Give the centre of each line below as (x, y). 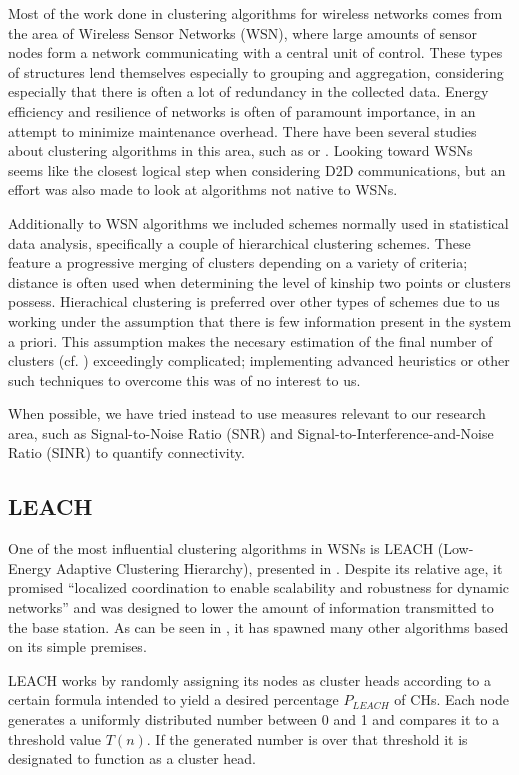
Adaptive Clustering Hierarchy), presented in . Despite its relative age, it (279, 567)
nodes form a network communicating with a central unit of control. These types (255, 52)
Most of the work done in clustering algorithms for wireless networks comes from (255, 13)
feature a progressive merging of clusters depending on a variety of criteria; (238, 262)
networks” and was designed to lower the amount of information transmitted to (251, 607)
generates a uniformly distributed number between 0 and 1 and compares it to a (254, 719)
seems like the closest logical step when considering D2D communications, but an (257, 169)
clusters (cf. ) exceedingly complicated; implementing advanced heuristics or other (259, 360)
